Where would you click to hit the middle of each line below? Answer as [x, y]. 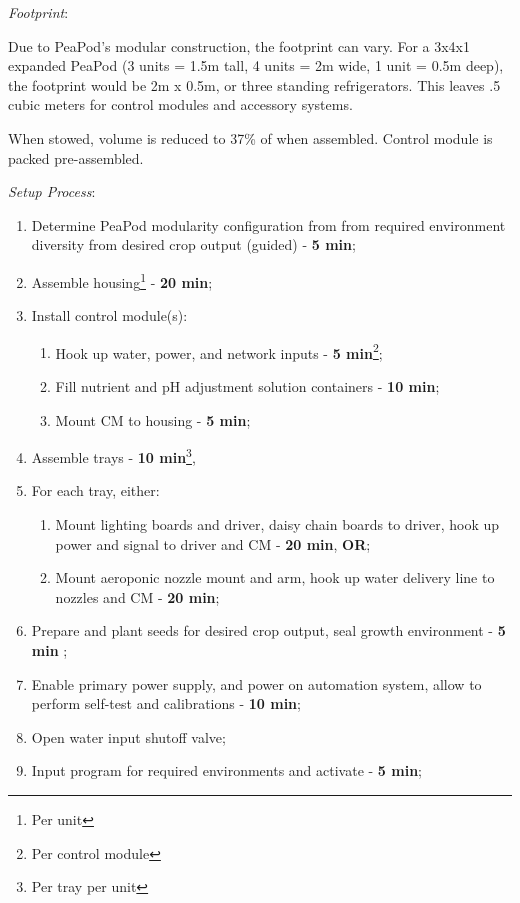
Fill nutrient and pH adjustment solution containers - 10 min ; [247, 386]
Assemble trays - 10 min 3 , [113, 455]
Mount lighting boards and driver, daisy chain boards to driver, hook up [277, 524]
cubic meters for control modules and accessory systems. [180, 104]
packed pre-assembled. [76, 157]
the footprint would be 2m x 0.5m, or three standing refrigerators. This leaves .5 [254, 84]
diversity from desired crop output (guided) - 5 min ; [193, 244]
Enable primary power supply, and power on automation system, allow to [256, 683]
